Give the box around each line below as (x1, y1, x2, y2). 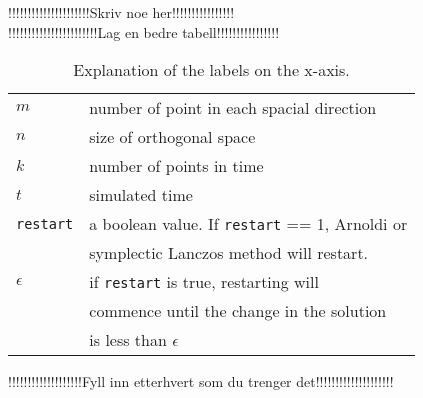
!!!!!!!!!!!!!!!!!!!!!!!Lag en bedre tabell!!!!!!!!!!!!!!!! (8, 21, 280, 42)
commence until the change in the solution (89, 299, 387, 323)
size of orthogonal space (89, 125, 256, 149)
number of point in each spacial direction (89, 96, 377, 120)
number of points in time (89, 154, 264, 178)
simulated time (89, 183, 193, 207)
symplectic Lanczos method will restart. (89, 241, 369, 265)
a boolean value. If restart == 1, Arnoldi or (89, 212, 408, 236)
